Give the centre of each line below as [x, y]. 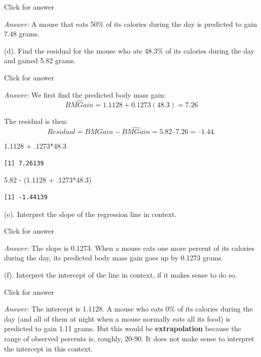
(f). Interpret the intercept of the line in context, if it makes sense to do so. [121, 274]
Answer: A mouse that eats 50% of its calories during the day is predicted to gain [131, 24]
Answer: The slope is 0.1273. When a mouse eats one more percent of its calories [129, 248]
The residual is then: [36, 121]
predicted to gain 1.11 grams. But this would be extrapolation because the [123, 328]
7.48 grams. [22, 34]
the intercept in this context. [49, 348]
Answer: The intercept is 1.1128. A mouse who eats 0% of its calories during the [128, 309]
